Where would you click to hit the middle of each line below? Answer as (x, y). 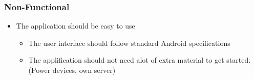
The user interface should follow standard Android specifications (129, 43)
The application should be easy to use (76, 26)
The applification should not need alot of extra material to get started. (140, 60)
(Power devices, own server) (72, 70)
